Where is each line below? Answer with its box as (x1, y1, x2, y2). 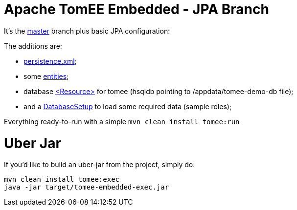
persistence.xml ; (23, 57, 77, 65)
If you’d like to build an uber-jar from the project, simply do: (4, 160, 195, 169)
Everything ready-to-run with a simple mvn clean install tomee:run (4, 117, 240, 126)
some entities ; (23, 72, 69, 80)
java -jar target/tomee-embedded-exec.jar (4, 183, 169, 191)
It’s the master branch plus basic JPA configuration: (4, 26, 170, 35)
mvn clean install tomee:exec (4, 175, 120, 184)
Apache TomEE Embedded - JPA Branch (4, 1, 269, 18)
